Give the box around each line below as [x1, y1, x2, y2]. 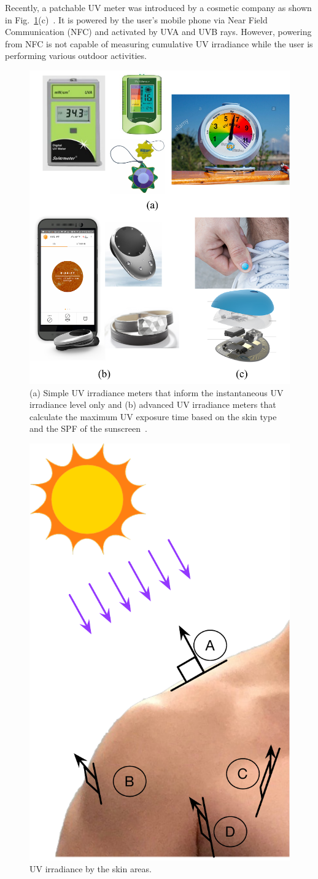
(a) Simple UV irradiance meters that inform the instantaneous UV [29, 386, 284, 399]
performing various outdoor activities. [5, 49, 147, 62]
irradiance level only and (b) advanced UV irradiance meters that [29, 398, 276, 411]
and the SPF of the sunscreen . [29, 422, 147, 435]
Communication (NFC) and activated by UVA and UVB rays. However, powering [5, 25, 312, 38]
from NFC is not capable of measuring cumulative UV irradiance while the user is [5, 37, 313, 50]
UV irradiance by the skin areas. [29, 862, 152, 875]
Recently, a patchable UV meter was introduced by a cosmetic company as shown [5, 1, 312, 14]
